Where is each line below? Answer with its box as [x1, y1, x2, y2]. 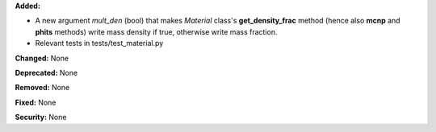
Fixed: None [15, 97, 57, 107]
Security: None [15, 113, 67, 122]
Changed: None [15, 53, 69, 63]
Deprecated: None [15, 68, 78, 77]
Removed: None [15, 83, 70, 93]
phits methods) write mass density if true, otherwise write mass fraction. [35, 27, 278, 36]
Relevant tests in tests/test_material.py [35, 39, 164, 48]
